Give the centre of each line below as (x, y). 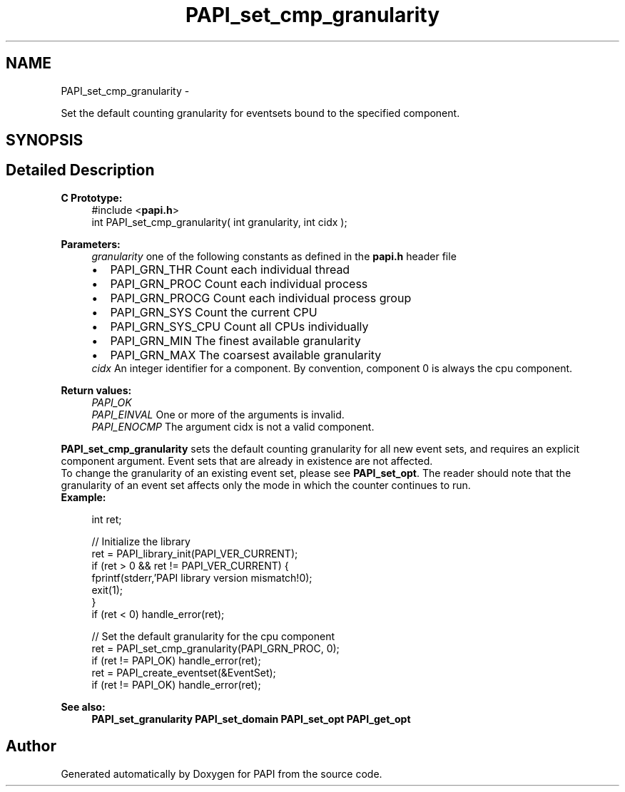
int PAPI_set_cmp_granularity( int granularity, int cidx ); (219, 222)
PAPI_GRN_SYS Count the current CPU (214, 312)
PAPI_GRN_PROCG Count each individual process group (261, 298)
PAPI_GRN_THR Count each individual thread (230, 269)
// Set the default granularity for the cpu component (213, 636)
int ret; (107, 519)
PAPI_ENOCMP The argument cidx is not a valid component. (233, 426)
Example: (83, 497)
